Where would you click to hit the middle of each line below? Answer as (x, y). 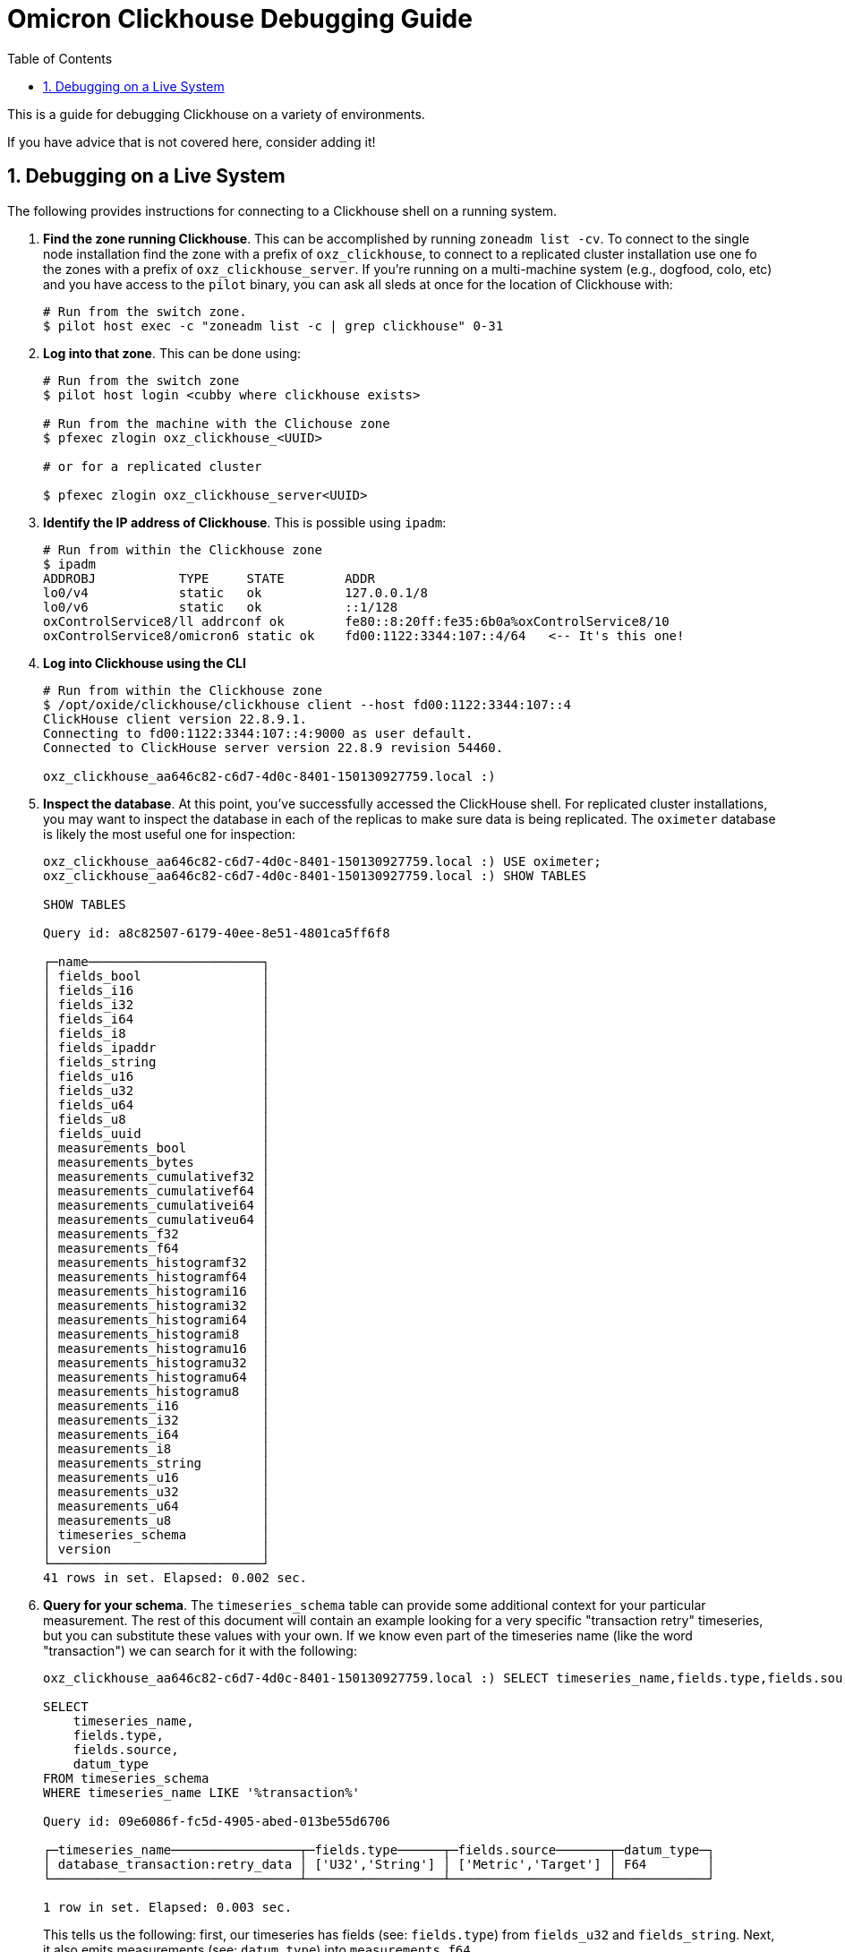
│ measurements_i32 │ (156, 1420)
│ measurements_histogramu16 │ (156, 1348)
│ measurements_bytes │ (156, 1162)
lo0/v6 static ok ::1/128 (221, 607)
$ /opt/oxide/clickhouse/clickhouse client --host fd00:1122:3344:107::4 (307, 704)
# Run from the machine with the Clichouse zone (217, 423)
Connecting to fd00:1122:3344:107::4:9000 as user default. (258, 733)
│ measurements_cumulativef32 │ (156, 1176)
